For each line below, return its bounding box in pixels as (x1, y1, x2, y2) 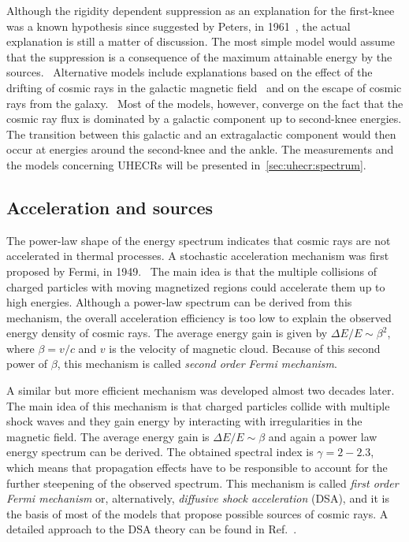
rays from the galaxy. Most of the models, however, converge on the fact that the (6, 95, 403, 111)
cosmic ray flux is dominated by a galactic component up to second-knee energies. (6, 110, 402, 127)
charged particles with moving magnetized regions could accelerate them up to (6, 278, 385, 295)
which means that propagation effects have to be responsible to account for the (6, 459, 388, 476)
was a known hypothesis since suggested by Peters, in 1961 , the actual (6, 17, 351, 34)
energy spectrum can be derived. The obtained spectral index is (6, 444, 314, 460)
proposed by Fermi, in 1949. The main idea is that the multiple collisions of (6, 262, 377, 279)
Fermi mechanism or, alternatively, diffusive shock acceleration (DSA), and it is (6, 490, 390, 507)
